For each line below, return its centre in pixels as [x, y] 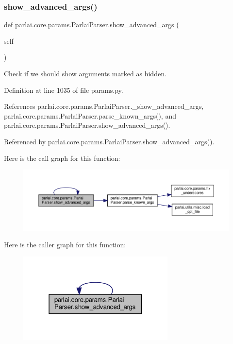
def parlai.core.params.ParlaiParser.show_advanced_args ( [92, 25]
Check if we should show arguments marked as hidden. [85, 73]
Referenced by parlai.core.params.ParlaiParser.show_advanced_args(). [109, 141]
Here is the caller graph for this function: [65, 245]
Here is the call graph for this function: [62, 158]
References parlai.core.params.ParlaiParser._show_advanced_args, [104, 106]
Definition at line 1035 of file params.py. [64, 90]
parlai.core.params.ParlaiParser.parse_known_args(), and [90, 115]
